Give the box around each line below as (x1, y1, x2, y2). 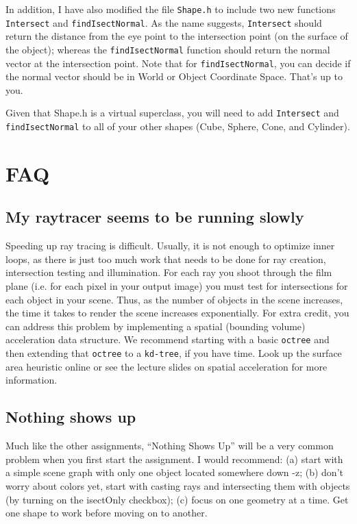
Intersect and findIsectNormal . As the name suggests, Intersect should (5, 15, 322, 29)
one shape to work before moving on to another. (5, 506, 208, 520)
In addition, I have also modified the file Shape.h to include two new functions (5, 2, 336, 16)
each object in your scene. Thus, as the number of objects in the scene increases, (5, 292, 343, 306)
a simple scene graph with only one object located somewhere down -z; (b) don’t (5, 465, 343, 479)
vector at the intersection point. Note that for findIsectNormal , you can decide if (5, 55, 351, 70)
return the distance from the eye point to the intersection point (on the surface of (5, 29, 348, 43)
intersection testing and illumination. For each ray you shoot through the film (5, 265, 332, 279)
